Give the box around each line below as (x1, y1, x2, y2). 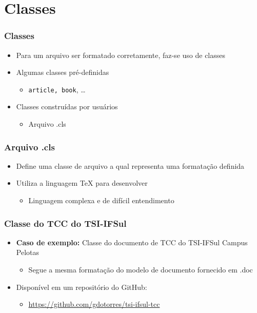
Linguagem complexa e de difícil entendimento (28, 195, 174, 206)
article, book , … (28, 84, 86, 94)
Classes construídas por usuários (16, 101, 118, 112)
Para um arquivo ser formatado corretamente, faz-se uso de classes (16, 49, 226, 60)
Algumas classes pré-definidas (16, 67, 109, 77)
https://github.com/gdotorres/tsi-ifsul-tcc (28, 299, 160, 309)
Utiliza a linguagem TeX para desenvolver (16, 178, 148, 188)
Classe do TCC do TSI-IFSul (4, 217, 127, 229)
